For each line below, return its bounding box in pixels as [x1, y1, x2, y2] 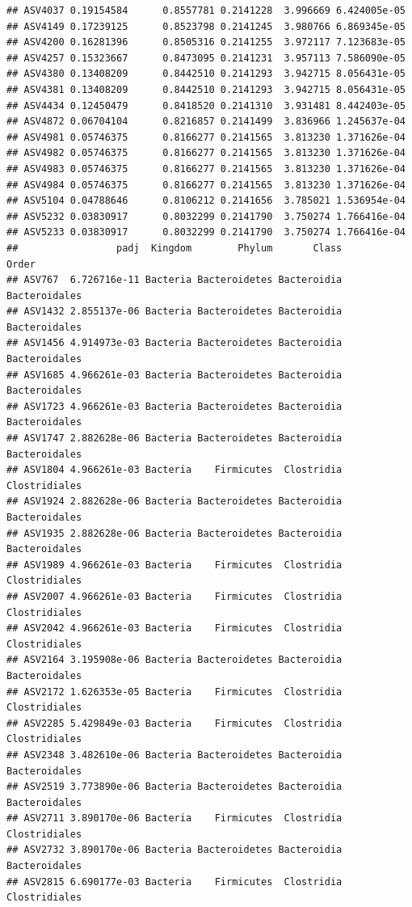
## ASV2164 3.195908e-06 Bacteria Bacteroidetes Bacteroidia [6, 654, 343, 666]
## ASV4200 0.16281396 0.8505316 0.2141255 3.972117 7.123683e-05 [6, 36, 406, 49]
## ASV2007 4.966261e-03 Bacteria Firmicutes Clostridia [6, 590, 343, 602]
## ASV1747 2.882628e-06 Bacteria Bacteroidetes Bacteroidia [6, 432, 343, 445]
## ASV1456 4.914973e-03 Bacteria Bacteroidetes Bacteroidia [6, 337, 343, 349]
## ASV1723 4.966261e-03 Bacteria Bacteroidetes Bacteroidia [6, 400, 343, 412]
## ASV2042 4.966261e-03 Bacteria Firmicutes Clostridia [6, 622, 343, 635]
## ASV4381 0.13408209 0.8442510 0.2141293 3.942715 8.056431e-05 [6, 83, 406, 95]
